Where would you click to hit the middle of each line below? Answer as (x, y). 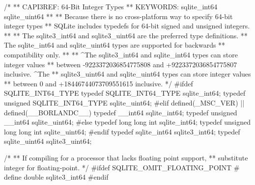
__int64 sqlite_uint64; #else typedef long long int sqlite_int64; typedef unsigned (127, 122)
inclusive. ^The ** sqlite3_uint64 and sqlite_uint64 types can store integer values (127, 74)
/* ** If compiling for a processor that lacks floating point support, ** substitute (126, 157)
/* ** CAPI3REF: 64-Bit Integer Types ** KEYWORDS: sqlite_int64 (111, 6)
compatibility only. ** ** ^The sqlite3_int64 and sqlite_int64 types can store (121, 54)
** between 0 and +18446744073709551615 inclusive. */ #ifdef (99, 83)
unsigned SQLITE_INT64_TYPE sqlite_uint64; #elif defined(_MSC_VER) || (124, 102)
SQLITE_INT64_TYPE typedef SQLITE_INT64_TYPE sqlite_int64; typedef (125, 93)
